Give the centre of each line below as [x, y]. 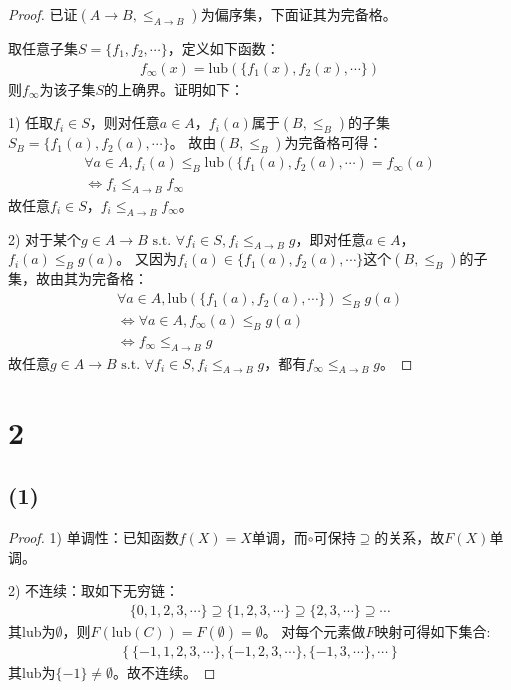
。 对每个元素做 [314, 630]
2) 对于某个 [45, 238]
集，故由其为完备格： [78, 278]
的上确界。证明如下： [174, 88]
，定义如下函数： [223, 48]
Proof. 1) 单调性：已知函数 [93, 536]
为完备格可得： [333, 142]
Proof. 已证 [43, 14]
